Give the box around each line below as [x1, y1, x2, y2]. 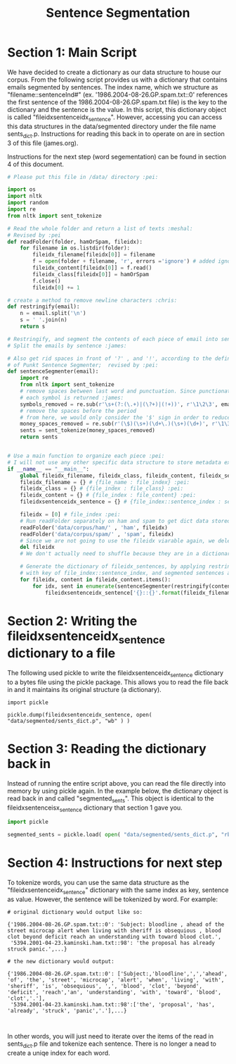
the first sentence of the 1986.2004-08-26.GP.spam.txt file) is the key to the [7, 97, 228, 106]
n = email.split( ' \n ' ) [20, 310, 86, 317]
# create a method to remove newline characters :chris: [7, 297, 178, 304]
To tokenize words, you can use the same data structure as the [7, 879, 190, 887]
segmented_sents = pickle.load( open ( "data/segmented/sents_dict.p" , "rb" [7, 831, 234, 839]
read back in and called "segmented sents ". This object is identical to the [7, 794, 214, 804]
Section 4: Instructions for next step [7, 855, 223, 871]
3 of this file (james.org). [7, 139, 79, 147]
